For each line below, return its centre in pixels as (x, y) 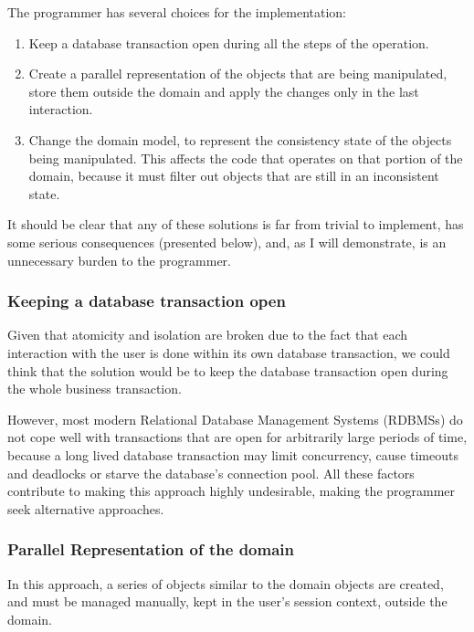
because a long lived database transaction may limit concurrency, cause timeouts (233, 454)
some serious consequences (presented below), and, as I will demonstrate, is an (227, 242)
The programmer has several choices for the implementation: (177, 12)
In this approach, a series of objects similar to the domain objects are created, (226, 583)
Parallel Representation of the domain (151, 549)
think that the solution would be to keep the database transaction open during (228, 370)
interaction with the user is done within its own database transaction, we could (229, 352)
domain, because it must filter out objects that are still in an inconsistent (234, 176)
